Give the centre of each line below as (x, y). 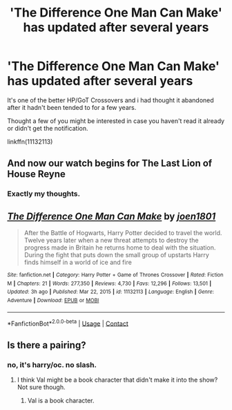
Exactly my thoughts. (44, 194)
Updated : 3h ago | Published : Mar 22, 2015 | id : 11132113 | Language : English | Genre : (110, 292)
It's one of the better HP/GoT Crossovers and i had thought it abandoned (110, 100)
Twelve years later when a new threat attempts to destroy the (111, 241)
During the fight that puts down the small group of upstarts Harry (116, 255)
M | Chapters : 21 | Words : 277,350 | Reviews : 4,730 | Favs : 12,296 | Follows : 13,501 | (109, 283)
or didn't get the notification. (48, 128)
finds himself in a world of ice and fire (78, 262)
